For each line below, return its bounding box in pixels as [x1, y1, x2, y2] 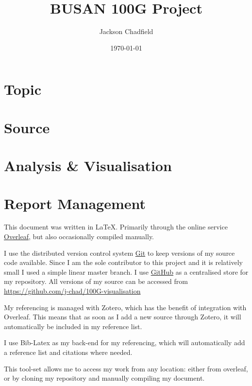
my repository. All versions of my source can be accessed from [4, 276, 188, 286]
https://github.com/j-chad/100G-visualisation [4, 285, 141, 296]
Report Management [4, 193, 146, 213]
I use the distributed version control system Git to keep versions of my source [4, 247, 235, 258]
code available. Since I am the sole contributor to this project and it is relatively [4, 257, 243, 267]
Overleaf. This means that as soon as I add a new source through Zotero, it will [4, 312, 241, 322]
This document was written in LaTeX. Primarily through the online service [4, 222, 228, 232]
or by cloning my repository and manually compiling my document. [4, 373, 205, 383]
